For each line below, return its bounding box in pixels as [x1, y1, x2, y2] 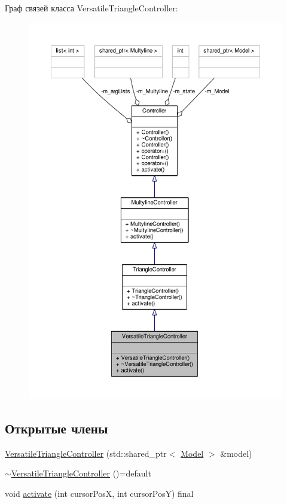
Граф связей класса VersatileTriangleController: [5, 2, 178, 14]
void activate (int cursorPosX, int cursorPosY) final [5, 487, 194, 499]
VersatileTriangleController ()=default [11, 467, 151, 479]
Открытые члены [5, 419, 108, 437]
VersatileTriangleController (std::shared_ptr [5, 447, 167, 459]
